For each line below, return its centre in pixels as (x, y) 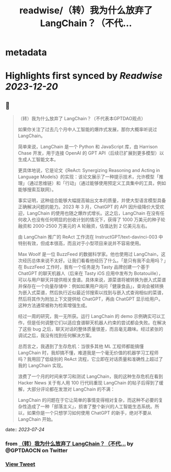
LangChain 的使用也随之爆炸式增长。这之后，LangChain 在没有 (93, 213)
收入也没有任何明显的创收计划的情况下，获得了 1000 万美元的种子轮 (94, 220)
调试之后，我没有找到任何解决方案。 (56, 335)
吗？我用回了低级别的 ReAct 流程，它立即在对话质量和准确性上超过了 (90, 359)
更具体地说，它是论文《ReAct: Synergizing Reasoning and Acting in (89, 170)
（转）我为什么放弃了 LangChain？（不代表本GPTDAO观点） (82, 119)
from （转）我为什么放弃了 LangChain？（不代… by (69, 444)
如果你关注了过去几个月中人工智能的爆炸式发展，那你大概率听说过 (87, 130)
